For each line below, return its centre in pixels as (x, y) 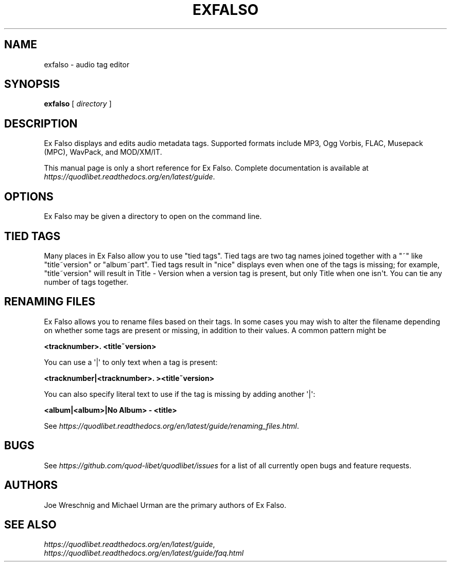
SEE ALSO (30, 524)
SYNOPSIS (32, 84)
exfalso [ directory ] (78, 104)
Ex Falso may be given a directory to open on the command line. (153, 216)
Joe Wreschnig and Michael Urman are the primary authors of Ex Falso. (165, 505)
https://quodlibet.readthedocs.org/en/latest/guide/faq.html (144, 553)
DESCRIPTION (41, 123)
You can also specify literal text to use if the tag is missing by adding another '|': (180, 394)
